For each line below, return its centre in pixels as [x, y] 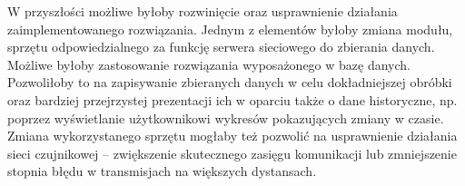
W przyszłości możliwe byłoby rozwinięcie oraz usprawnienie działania [203, 11]
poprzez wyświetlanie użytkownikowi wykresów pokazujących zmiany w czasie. [226, 117]
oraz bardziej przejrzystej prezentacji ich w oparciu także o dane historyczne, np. [232, 99]
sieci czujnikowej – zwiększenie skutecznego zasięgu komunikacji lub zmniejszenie [232, 153]
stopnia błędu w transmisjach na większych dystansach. [162, 171]
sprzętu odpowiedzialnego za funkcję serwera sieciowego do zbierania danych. [221, 47]
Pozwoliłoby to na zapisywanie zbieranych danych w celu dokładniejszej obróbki [230, 82]
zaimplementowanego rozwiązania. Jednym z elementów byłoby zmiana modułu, [230, 29]
